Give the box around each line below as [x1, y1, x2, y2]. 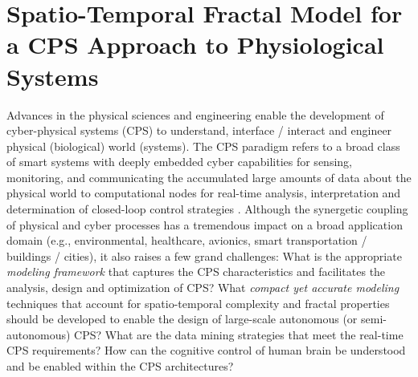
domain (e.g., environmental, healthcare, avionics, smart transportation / [6, 232, 367, 249]
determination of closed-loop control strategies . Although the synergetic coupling [6, 201, 408, 217]
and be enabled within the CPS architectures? [6, 358, 234, 374]
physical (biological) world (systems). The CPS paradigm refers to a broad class [6, 137, 400, 154]
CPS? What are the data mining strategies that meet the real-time [74, 326, 404, 343]
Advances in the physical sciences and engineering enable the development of [6, 106, 384, 123]
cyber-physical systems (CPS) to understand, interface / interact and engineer [6, 122, 392, 139]
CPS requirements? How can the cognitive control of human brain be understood [6, 342, 406, 359]
